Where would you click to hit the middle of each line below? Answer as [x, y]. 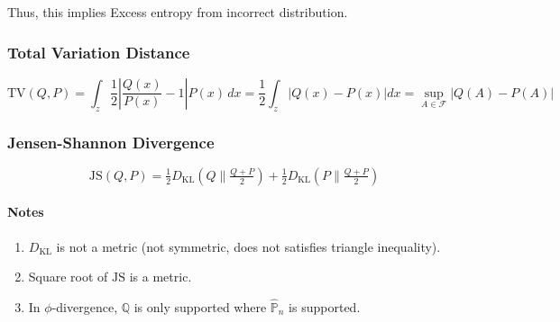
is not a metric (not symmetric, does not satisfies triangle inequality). [248, 246]
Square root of [68, 277]
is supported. [325, 307]
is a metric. [161, 277]
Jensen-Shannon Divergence [111, 142]
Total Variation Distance [99, 52]
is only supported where [200, 307]
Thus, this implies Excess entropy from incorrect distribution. [178, 12]
